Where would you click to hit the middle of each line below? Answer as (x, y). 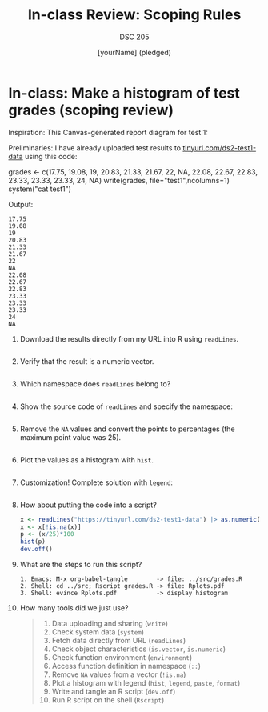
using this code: (51, 156)
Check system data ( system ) (98, 632)
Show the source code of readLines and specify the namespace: (126, 406)
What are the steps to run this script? (81, 565)
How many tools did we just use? (74, 608)
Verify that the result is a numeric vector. (87, 361)
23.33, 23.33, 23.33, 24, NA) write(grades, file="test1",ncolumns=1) (119, 180)
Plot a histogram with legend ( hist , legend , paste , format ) (146, 683)
